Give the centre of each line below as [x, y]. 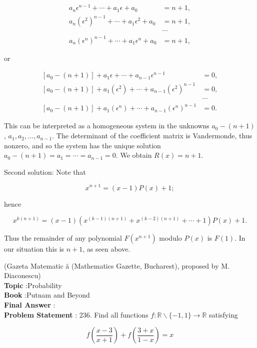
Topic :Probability [33, 285]
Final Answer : [30, 305]
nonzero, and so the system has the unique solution [82, 145]
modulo [170, 238]
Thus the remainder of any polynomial [63, 238]
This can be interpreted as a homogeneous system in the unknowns [107, 126]
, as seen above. [106, 249]
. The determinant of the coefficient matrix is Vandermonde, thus [152, 136]
